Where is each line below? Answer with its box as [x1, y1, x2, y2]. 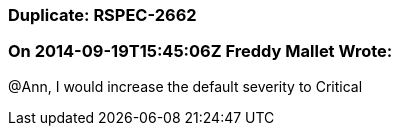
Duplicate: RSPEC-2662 [8, 5, 197, 25]
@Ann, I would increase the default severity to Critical [8, 77, 363, 95]
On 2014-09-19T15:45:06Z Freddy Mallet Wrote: [8, 41, 393, 62]
